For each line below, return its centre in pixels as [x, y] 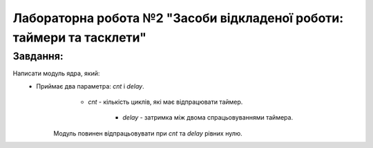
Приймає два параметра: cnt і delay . [90, 86]
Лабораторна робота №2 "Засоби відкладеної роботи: [178, 18]
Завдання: [38, 56]
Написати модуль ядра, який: [56, 73]
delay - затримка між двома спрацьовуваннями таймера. [208, 118]
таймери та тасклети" [79, 37]
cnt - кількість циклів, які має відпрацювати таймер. [165, 102]
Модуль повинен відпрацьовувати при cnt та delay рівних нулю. [148, 133]
